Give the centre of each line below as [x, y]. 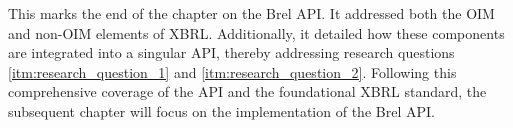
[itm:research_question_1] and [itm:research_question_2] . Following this [232, 71]
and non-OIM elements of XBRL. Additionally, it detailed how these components [256, 32]
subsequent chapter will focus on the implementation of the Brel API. [221, 110]
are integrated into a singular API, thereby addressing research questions [231, 52]
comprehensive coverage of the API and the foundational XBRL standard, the [247, 91]
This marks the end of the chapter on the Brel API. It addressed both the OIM [251, 13]
